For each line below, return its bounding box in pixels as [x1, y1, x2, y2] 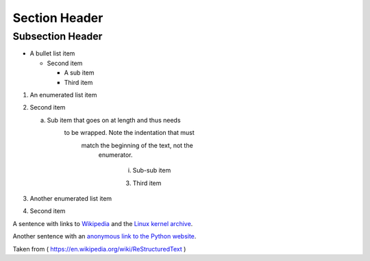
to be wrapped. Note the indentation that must [64, 129, 195, 137]
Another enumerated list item [29, 195, 112, 203]
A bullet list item [29, 49, 75, 58]
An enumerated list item [29, 90, 97, 99]
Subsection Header [12, 30, 103, 42]
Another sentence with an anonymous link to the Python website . [12, 232, 197, 240]
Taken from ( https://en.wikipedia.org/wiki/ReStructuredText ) [12, 245, 186, 253]
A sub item [64, 69, 95, 77]
